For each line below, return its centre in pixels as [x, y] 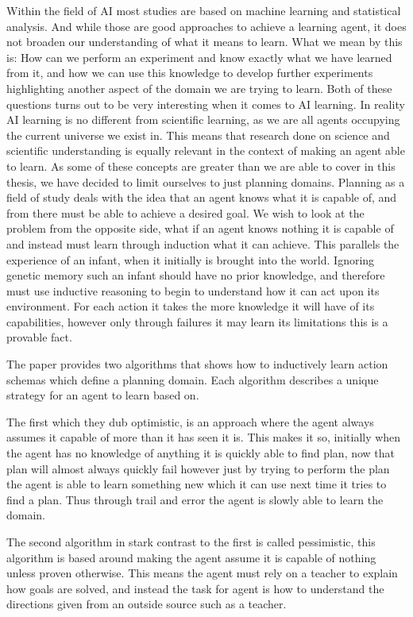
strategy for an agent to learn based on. [103, 395]
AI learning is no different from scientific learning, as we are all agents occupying [203, 120]
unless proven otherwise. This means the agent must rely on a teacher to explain [202, 573]
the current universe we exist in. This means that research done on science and [198, 135]
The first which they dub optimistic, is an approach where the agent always [190, 421]
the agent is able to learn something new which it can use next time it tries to [197, 484]
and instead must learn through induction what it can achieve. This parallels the [203, 243]
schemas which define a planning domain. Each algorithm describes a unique [193, 379]
